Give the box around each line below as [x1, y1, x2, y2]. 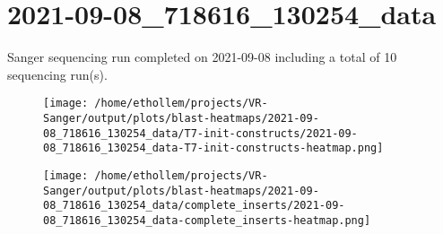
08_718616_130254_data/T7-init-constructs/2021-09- [43, 126, 358, 140]
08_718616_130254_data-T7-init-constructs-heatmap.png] [43, 142, 384, 155]
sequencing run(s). [7, 65, 108, 83]
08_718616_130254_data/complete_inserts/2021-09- [43, 199, 345, 212]
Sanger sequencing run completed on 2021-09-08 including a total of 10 [7, 48, 397, 66]
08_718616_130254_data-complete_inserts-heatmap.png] [43, 213, 371, 227]
